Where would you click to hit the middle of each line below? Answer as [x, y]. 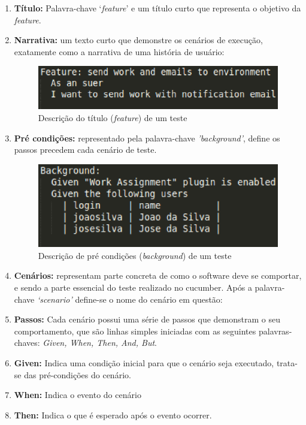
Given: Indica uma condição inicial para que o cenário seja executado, [144, 362]
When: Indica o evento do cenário [78, 395]
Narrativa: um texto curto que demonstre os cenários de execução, [138, 40]
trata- [287, 362]
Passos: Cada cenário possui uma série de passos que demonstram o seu [147, 319]
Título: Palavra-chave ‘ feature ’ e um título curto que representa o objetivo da [157, 8]
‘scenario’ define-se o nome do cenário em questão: [130, 299]
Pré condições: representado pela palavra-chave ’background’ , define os [147, 138]
